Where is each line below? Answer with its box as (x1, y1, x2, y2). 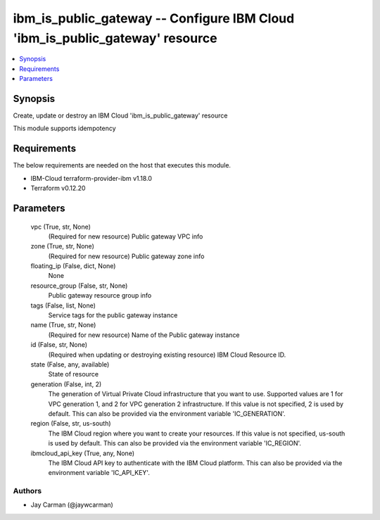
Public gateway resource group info (48, 291, 152, 300)
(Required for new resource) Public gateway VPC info (48, 232, 203, 241)
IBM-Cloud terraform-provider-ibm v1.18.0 (30, 174, 153, 182)
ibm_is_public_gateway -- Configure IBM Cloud (13, 11, 295, 26)
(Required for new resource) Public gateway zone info (48, 252, 205, 260)
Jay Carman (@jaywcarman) (30, 500, 114, 509)
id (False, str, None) (30, 341, 88, 349)
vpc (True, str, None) (30, 222, 91, 231)
